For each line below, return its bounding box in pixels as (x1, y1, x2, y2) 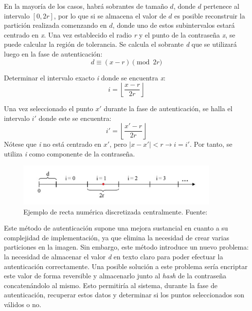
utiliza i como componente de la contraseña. (4, 148, 135, 158)
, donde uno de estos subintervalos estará (112, 20, 235, 30)
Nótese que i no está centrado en (4, 139, 102, 149)
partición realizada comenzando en (4, 20, 107, 30)
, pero (109, 139, 127, 149)
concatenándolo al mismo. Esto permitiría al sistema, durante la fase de (4, 280, 217, 290)
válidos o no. (4, 299, 41, 309)
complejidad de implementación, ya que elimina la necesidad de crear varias (4, 232, 230, 242)
